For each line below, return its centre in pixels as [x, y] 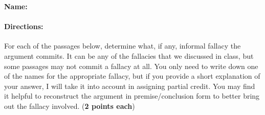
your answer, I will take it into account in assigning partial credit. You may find [130, 86]
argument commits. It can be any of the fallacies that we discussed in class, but [129, 55]
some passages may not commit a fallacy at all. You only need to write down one [131, 66]
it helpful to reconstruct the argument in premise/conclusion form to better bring [132, 96]
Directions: [24, 26]
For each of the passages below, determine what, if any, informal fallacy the [123, 46]
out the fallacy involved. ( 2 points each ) [70, 106]
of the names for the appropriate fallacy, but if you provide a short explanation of [132, 76]
